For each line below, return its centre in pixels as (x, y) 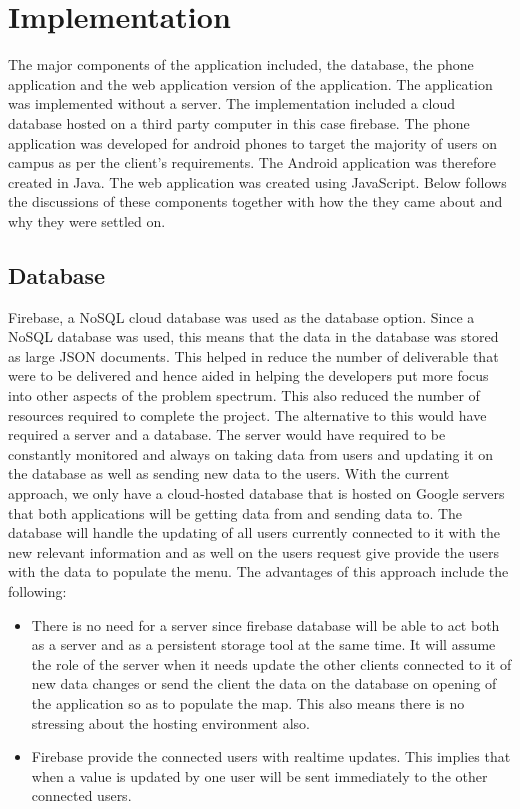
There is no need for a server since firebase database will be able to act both (265, 624)
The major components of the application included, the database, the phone (241, 64)
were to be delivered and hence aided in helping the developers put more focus (248, 375)
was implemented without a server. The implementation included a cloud (232, 103)
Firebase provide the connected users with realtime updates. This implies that (271, 756)
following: (37, 590)
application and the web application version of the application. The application (250, 83)
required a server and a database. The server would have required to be (227, 434)
